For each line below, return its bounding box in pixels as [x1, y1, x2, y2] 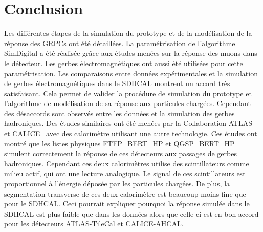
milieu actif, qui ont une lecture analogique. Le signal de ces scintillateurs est [4, 168, 246, 179]
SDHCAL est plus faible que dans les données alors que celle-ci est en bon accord [4, 208, 259, 219]
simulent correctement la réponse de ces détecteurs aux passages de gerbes [4, 148, 237, 159]
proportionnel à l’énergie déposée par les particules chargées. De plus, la [4, 178, 230, 189]
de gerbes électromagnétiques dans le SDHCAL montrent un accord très [4, 78, 230, 89]
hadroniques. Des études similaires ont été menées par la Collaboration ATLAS [4, 118, 253, 129]
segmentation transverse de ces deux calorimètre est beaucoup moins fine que [4, 188, 246, 199]
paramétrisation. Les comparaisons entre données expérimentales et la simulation [4, 68, 258, 78]
